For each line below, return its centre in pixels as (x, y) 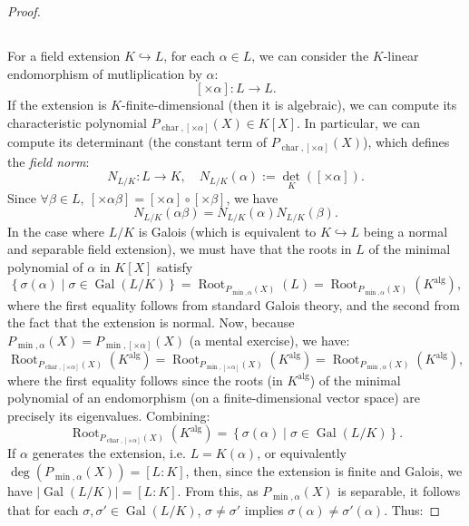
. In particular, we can (358, 122)
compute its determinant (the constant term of (137, 142)
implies (264, 509)
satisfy (175, 266)
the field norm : (49, 161)
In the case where (56, 231)
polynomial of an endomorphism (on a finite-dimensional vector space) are (214, 398)
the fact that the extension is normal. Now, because (151, 322)
